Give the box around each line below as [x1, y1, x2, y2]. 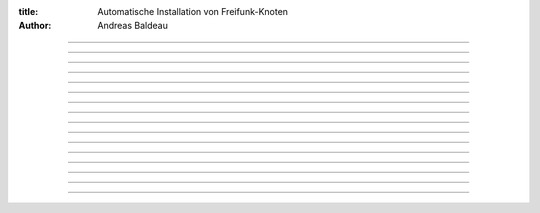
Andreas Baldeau [97, 20, 169, 32]
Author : [18, 20, 52, 32]
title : [18, 6, 39, 17]
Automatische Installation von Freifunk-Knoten [97, 6, 289, 17]
